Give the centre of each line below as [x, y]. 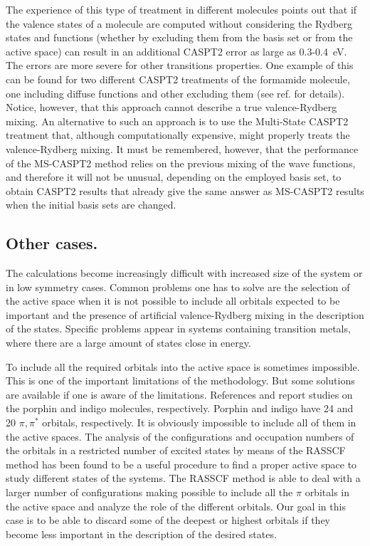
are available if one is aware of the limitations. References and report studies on [179, 394]
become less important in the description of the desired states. [141, 534]
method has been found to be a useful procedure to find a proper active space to [181, 464]
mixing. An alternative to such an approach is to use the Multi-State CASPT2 [177, 121]
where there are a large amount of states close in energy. [128, 343]
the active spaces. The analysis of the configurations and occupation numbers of [180, 436]
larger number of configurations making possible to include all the [149, 492]
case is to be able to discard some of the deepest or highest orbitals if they [168, 520]
